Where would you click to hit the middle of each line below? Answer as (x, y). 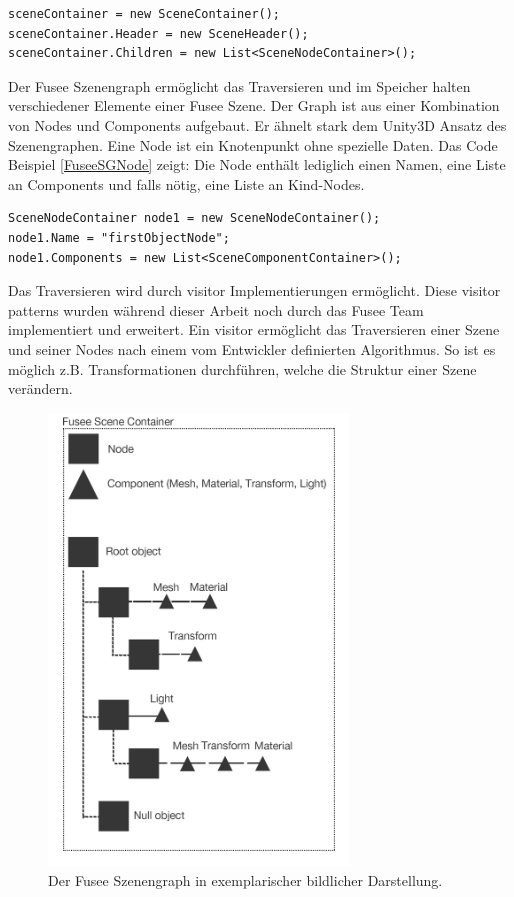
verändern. (40, 388)
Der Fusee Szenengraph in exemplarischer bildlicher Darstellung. (245, 879)
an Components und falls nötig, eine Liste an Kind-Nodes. (186, 183)
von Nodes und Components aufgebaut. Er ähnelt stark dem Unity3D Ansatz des (257, 124)
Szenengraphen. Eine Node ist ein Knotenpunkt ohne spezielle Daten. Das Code (253, 144)
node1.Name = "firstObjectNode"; (119, 237)
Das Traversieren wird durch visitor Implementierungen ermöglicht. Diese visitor (254, 290)
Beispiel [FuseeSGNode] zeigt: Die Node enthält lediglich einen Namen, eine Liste (257, 164)
